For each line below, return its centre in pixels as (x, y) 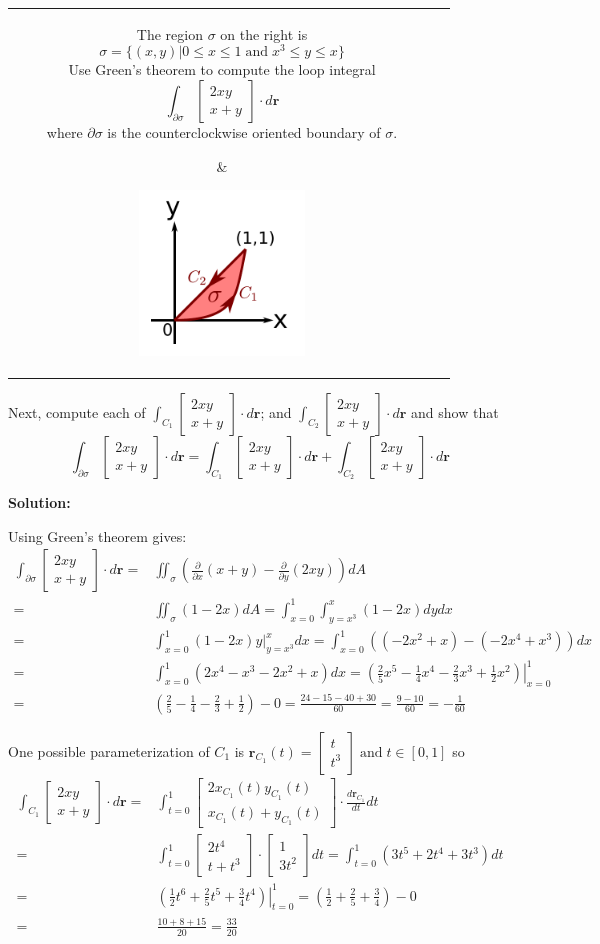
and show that (455, 411)
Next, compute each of (77, 411)
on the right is (264, 33)
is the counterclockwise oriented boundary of (244, 132)
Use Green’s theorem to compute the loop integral (222, 69)
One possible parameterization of (109, 750)
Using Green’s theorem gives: (97, 535)
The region (169, 33)
